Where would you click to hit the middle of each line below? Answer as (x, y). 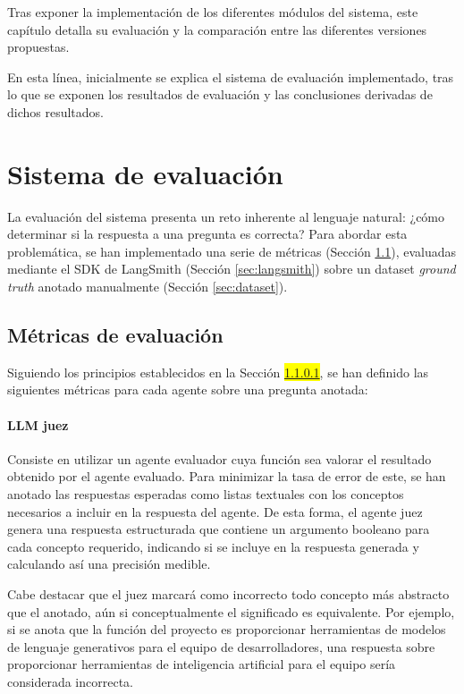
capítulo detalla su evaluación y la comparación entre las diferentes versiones (217, 29)
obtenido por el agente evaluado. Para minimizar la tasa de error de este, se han (227, 476)
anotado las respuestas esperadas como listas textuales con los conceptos (206, 494)
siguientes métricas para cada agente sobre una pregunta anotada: (188, 389)
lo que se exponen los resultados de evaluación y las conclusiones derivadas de (220, 94)
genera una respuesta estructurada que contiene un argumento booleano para (219, 529)
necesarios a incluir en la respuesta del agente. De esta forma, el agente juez (215, 511)
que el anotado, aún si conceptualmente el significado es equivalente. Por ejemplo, (231, 611)
